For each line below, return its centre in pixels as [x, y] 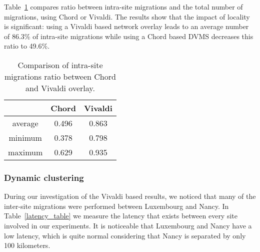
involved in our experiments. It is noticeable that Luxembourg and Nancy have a [128, 225]
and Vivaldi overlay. [60, 88]
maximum [25, 152]
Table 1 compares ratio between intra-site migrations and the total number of [123, 7]
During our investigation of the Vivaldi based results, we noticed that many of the [130, 196]
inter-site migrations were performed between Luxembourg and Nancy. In [116, 206]
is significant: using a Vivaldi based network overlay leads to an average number [126, 26]
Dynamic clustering [44, 177]
